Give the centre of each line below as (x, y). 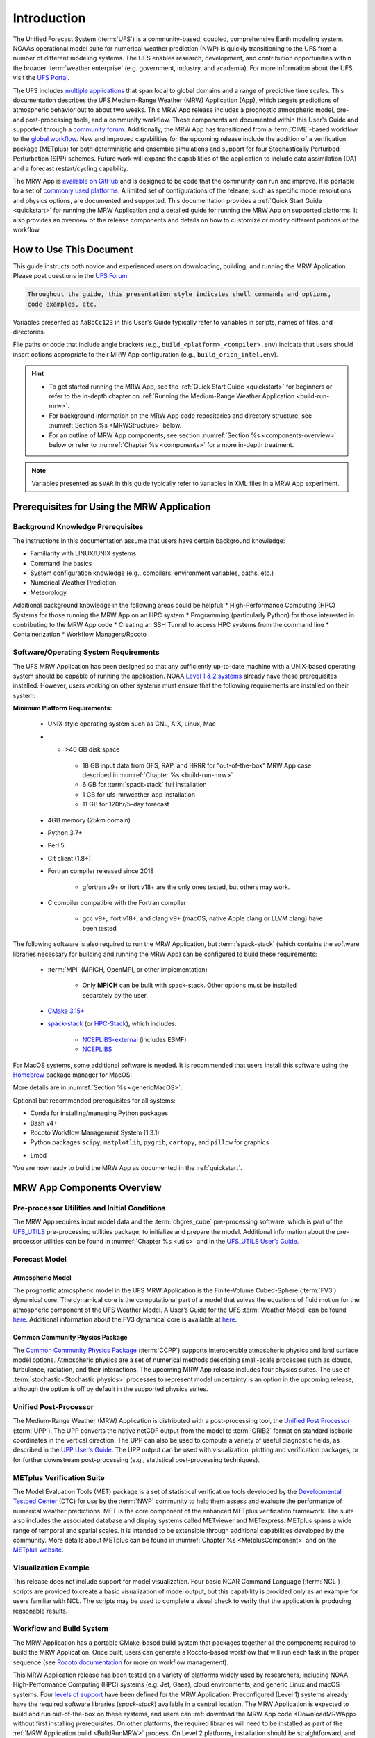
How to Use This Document (73, 249)
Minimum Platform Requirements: (62, 708)
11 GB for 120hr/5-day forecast (126, 804)
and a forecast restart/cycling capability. (70, 168)
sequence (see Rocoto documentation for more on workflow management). (121, 1662)
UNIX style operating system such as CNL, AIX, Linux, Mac (132, 724)
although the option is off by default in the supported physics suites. (110, 1389)
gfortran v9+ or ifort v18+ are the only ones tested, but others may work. (186, 887)
